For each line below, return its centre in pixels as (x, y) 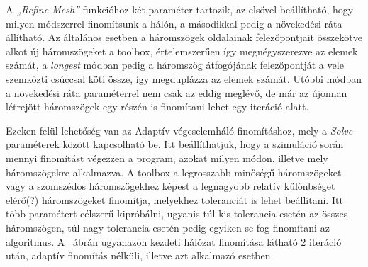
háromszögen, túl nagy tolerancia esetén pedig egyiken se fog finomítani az (168, 227)
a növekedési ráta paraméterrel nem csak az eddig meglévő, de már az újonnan (177, 92)
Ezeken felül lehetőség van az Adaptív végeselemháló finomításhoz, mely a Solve (179, 130)
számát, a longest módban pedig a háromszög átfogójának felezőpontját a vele (175, 65)
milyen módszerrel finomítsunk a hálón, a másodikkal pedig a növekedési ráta (174, 23)
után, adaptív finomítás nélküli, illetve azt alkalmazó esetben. (140, 255)
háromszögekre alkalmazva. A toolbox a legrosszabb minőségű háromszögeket (174, 172)
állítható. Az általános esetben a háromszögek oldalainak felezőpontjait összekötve (184, 37)
